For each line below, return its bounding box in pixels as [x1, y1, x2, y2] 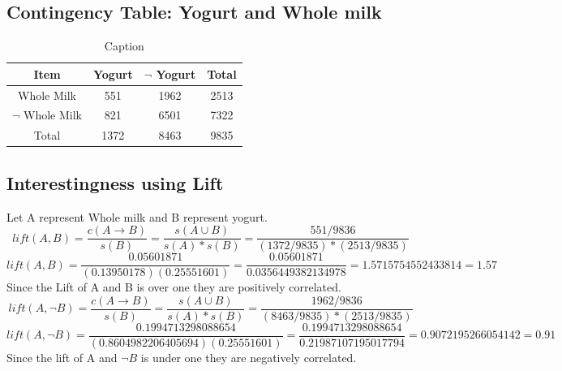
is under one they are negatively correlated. [140, 349, 357, 366]
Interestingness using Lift [6, 170, 224, 195]
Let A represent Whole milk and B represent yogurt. [6, 208, 268, 225]
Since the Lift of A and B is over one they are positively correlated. [6, 278, 341, 296]
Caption [104, 37, 144, 54]
